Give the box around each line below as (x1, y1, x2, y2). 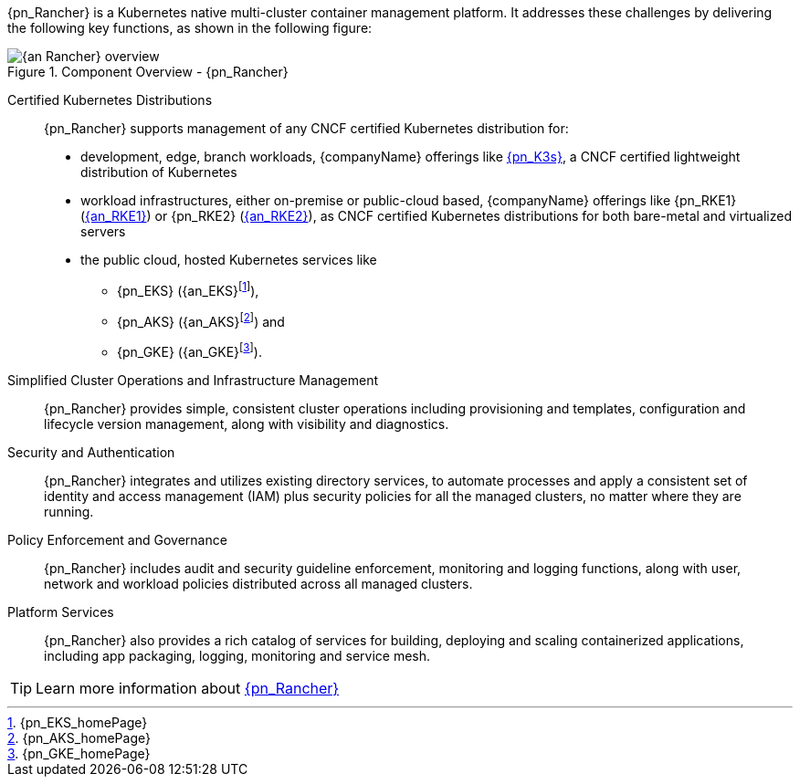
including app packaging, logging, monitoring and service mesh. (44, 647, 431, 664)
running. (44, 503, 94, 519)
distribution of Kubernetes (80, 164, 237, 180)
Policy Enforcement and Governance (7, 531, 227, 548)
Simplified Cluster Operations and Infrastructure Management (7, 371, 379, 388)
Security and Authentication (7, 444, 175, 460)
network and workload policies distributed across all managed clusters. (44, 575, 473, 591)
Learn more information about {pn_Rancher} (36, 678, 340, 697)
